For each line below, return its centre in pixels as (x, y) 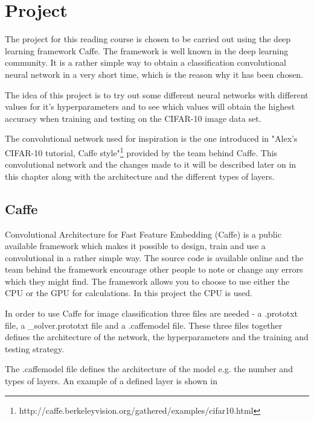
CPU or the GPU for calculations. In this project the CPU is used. (129, 293)
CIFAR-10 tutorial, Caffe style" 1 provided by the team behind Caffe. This (141, 151)
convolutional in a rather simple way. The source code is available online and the (154, 257)
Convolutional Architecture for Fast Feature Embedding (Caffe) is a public (143, 234)
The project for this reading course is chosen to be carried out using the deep (148, 39)
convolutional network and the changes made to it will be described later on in (151, 164)
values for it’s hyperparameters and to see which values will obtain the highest (150, 106)
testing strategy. (35, 348)
